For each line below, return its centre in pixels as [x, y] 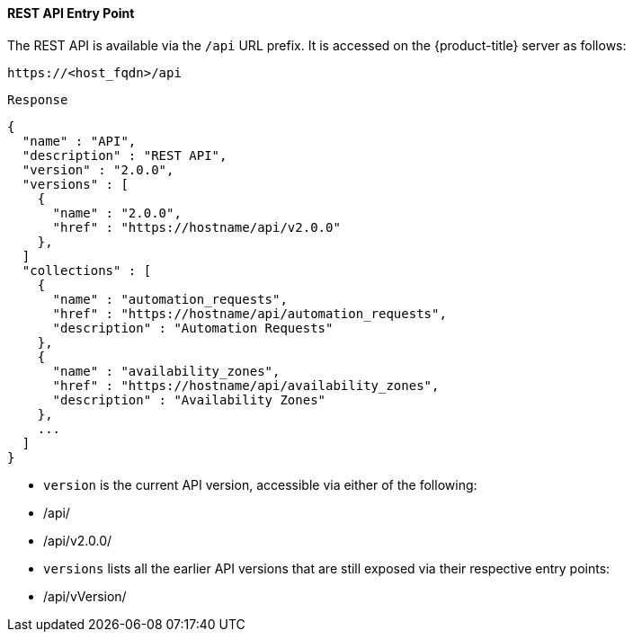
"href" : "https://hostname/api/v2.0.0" [196, 227]
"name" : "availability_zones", [166, 371]
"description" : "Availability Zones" [189, 399]
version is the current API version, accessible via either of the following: [260, 484]
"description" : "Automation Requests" [193, 328]
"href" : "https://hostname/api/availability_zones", [246, 385]
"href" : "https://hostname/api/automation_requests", [250, 313]
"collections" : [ [87, 270]
